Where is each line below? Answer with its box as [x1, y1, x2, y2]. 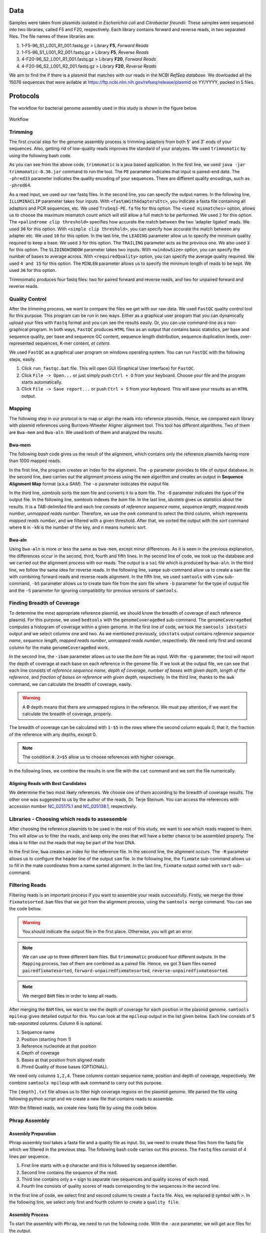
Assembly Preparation [9, 1130, 56, 1136]
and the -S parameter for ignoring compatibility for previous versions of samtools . [9, 587, 178, 593]
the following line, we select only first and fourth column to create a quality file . [9, 1199, 180, 1205]
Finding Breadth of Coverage [9, 600, 80, 607]
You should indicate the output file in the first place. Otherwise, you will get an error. [22, 929, 193, 935]
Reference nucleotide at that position [21, 1043, 97, 1049]
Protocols [9, 92, 39, 101]
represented [9, 340, 34, 346]
